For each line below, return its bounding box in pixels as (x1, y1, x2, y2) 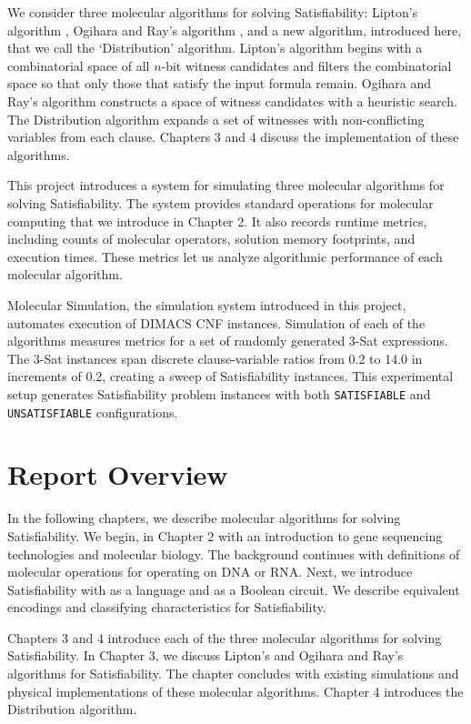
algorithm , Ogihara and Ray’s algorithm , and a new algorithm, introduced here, (7, 20, 462, 39)
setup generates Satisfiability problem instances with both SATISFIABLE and (7, 384, 431, 403)
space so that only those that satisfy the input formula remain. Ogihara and (7, 74, 432, 93)
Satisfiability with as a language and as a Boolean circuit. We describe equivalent (7, 579, 460, 598)
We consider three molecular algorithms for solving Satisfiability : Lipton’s (7, 3, 418, 21)
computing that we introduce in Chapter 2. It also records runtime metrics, (7, 211, 427, 230)
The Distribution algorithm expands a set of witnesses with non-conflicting (7, 109, 425, 128)
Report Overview (7, 456, 228, 493)
